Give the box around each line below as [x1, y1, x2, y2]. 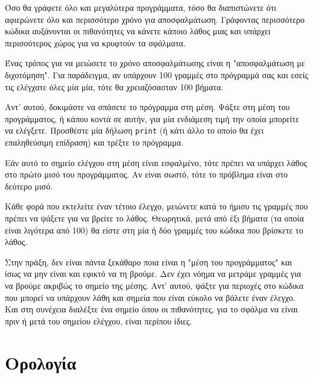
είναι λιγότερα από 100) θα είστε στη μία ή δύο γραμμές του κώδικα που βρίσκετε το [5, 223, 303, 236]
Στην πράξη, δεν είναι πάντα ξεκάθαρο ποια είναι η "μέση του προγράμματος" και [5, 255, 292, 268]
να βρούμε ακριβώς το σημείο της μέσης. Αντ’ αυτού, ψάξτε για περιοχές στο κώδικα [5, 279, 304, 291]
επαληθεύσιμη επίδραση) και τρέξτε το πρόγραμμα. [5, 136, 183, 148]
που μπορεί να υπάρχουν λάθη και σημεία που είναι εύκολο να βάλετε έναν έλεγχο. [5, 291, 296, 303]
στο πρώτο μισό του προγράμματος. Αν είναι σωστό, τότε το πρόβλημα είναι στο [5, 168, 288, 181]
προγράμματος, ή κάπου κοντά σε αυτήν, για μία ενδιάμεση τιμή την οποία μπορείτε [5, 112, 299, 125]
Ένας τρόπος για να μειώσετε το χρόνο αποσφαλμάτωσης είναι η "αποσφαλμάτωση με [5, 57, 305, 69]
